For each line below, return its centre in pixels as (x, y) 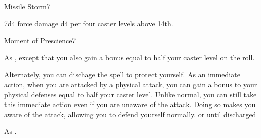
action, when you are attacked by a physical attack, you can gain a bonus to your (131, 84)
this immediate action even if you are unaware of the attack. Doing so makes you (130, 104)
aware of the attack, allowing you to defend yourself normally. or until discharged (130, 114)
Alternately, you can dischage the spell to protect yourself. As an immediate (122, 74)
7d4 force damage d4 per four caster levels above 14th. (89, 23)
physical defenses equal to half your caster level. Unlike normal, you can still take (130, 94)
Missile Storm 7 (27, 6)
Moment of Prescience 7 (40, 40)
